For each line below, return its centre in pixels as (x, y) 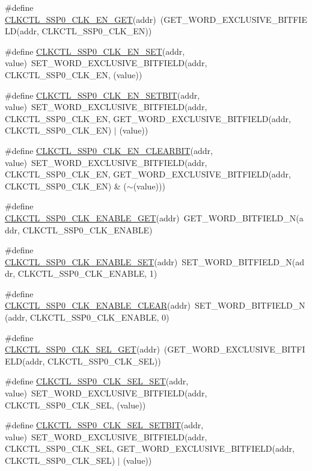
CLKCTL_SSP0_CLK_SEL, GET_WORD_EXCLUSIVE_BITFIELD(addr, (150, 448)
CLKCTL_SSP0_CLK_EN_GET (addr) (81, 19)
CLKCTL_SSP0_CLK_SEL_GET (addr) (82, 349)
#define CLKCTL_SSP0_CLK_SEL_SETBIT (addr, (104, 425)
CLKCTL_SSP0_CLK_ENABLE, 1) (87, 273)
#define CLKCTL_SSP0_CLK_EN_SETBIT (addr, (102, 95)
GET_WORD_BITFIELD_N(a (243, 217)
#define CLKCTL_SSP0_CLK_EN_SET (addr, (95, 51)
